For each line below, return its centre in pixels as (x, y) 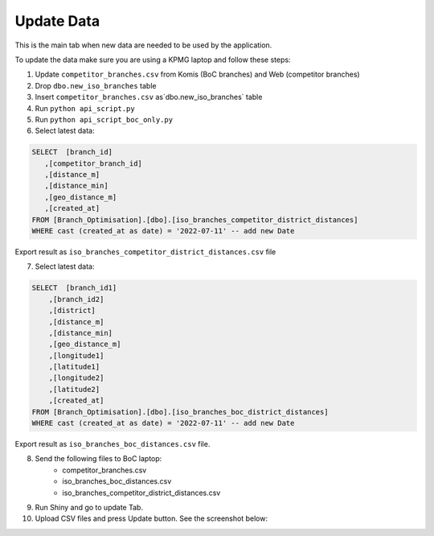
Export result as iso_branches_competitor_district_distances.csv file (145, 252)
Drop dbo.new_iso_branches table (96, 85)
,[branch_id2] (76, 299)
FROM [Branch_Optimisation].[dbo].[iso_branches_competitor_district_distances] (195, 220)
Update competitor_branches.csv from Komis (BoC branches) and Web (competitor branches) (198, 74)
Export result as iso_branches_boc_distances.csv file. (113, 444)
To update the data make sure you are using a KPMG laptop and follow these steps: (153, 60)
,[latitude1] (74, 367)
